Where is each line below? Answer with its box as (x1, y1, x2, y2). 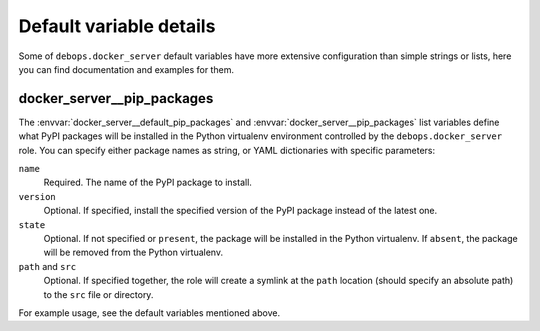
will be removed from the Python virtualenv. (43, 246, 224, 259)
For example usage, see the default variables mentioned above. (18, 306, 280, 319)
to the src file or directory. (43, 288, 154, 300)
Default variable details (18, 15, 216, 37)
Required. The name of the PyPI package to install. (43, 176, 252, 189)
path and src (18, 260, 77, 272)
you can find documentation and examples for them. (18, 63, 235, 75)
